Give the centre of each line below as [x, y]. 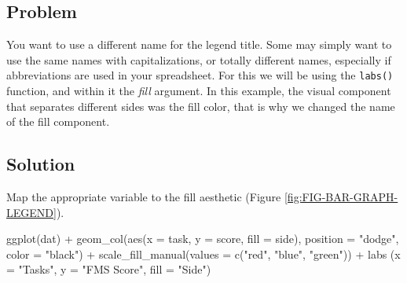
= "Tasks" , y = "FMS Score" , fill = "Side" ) [109, 269]
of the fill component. [58, 121]
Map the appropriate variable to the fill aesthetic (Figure [144, 197]
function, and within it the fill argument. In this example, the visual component [199, 91]
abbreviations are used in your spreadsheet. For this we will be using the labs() [200, 75]
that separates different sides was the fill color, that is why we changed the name [201, 106]
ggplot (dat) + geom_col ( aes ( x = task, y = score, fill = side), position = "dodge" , [203, 239]
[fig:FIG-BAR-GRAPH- [341, 197]
